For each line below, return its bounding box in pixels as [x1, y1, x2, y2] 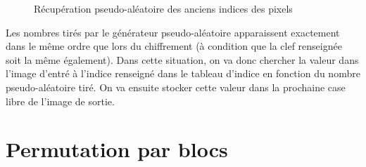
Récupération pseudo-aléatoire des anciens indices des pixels [34, 1, 293, 15]
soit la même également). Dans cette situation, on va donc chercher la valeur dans [6, 52, 359, 67]
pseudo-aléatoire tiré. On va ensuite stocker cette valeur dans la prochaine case [6, 79, 346, 94]
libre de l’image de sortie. [6, 93, 115, 108]
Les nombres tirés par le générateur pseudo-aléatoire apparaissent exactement [6, 25, 340, 39]
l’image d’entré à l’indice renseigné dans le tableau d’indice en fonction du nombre [6, 66, 360, 81]
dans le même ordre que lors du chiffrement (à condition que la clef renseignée [6, 39, 342, 53]
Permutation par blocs [6, 135, 228, 163]
